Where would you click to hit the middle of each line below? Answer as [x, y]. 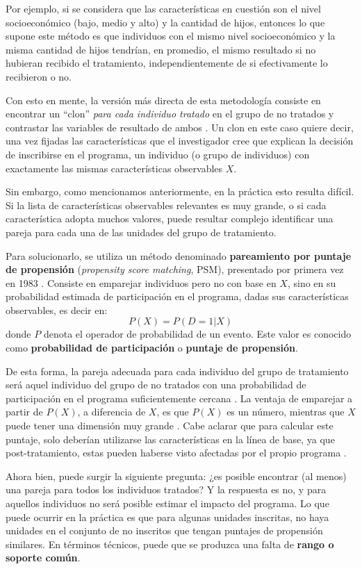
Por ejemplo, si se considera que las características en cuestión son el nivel [163, 8]
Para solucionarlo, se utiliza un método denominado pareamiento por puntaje [179, 255]
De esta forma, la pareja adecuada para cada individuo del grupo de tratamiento [177, 371]
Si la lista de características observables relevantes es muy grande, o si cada [166, 205]
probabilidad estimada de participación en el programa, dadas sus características [177, 296]
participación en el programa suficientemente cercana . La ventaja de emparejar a [179, 398]
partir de [24, 412]
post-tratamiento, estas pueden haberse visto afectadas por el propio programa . [176, 453]
